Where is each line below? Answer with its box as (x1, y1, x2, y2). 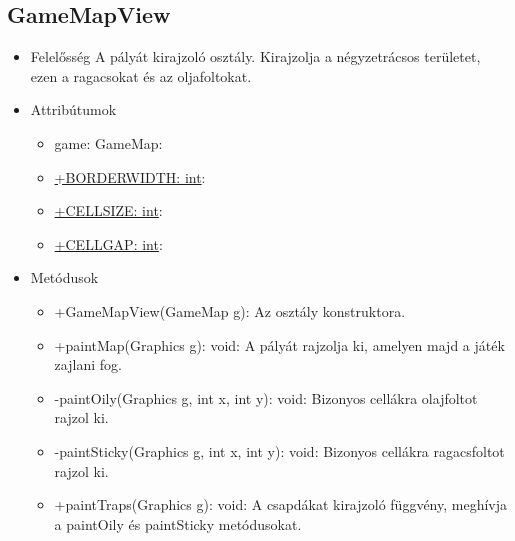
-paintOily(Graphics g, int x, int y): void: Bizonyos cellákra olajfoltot (54, 387, 478, 408)
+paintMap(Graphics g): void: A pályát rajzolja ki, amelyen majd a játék (54, 334, 505, 355)
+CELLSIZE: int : (54, 200, 163, 221)
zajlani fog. (54, 354, 122, 375)
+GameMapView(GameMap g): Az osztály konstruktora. (54, 300, 406, 321)
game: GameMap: (54, 132, 163, 153)
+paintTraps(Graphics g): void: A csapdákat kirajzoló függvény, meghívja (54, 494, 508, 515)
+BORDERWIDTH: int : (54, 166, 206, 187)
